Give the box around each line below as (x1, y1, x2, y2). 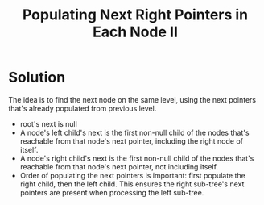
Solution (8, 69, 66, 86)
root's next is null (19, 119, 78, 128)
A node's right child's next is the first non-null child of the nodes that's (19, 153, 254, 163)
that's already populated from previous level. (8, 103, 157, 113)
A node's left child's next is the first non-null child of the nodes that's (19, 128, 250, 137)
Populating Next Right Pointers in (22, 6, 249, 24)
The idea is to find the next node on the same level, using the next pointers (8, 94, 257, 104)
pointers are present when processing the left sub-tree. (19, 187, 204, 197)
